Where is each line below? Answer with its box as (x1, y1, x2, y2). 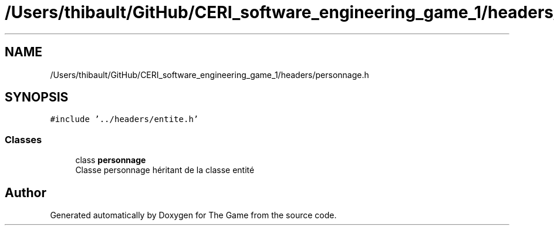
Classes (5, 133, 42, 146)
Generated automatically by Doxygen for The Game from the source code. (50, 210, 337, 221)
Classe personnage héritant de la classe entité (75, 165, 255, 175)
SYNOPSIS (5, 90, 69, 105)
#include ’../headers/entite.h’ (50, 114, 199, 124)
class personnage (75, 155, 146, 165)
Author (5, 185, 46, 200)
